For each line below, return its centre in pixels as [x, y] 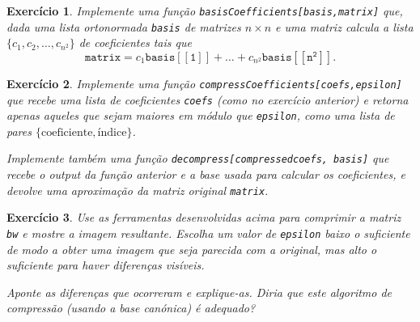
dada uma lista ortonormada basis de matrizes [124, 26]
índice [112, 132]
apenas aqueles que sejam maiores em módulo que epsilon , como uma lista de [201, 115]
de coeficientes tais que [135, 42]
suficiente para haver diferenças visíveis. [106, 265]
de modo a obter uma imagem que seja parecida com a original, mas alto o [192, 249]
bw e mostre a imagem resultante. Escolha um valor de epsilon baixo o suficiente [208, 233]
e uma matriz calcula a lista [344, 26]
